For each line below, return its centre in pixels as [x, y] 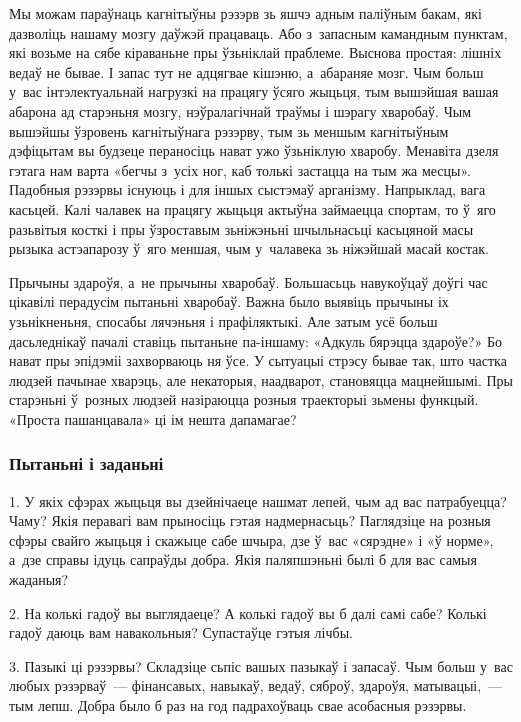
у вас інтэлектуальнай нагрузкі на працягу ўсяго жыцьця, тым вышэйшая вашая [254, 91]
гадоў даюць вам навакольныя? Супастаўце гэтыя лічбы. [181, 632]
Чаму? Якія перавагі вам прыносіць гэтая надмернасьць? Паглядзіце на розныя [250, 520]
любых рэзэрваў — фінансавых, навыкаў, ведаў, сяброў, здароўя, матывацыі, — [256, 685]
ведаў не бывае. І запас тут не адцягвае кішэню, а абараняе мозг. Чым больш [246, 71]
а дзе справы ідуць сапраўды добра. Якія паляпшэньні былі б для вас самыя [243, 559]
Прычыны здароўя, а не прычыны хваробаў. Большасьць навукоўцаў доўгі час [248, 281]
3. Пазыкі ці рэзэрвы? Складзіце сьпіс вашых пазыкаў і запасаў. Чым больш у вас [261, 665]
